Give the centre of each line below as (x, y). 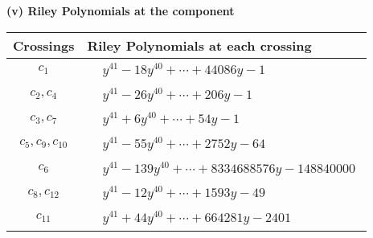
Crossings (44, 45)
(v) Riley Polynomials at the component (121, 10)
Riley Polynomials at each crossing (199, 45)
